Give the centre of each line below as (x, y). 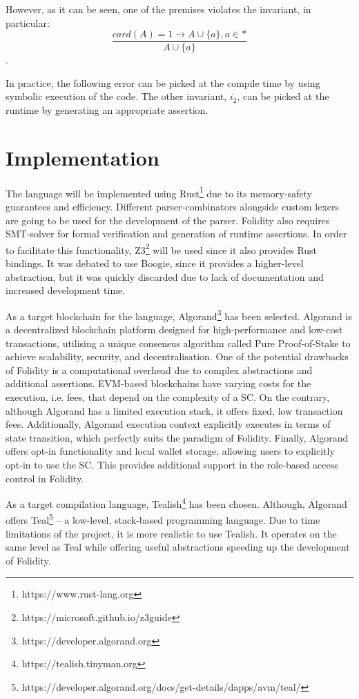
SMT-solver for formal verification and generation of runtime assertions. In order (176, 234)
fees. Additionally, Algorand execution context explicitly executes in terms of (168, 424)
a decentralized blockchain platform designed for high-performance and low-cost (174, 329)
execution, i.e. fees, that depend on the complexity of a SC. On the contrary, (168, 397)
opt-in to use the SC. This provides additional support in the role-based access (172, 464)
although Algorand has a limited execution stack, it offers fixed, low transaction (174, 410)
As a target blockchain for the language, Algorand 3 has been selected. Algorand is (179, 315)
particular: (28, 22)
